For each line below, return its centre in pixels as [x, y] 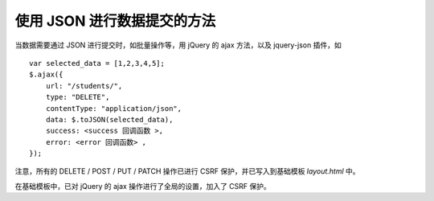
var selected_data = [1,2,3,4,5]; [97, 63]
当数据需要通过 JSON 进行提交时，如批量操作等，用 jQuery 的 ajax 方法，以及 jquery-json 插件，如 [178, 45]
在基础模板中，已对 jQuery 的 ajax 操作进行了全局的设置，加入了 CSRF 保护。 [143, 186]
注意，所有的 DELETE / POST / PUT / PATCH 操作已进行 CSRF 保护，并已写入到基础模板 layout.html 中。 [188, 171]
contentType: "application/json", [114, 108]
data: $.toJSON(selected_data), [109, 119]
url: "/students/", [84, 86]
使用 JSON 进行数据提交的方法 [115, 21]
